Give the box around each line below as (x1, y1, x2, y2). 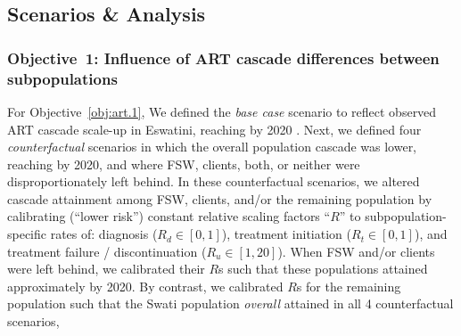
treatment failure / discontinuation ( (7, 242, 207, 260)
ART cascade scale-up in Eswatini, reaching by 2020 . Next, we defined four (7, 119, 422, 138)
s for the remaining (296, 276, 401, 295)
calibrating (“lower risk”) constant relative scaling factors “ (7, 207, 331, 225)
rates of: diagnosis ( (50, 225, 158, 243)
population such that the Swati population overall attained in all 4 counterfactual (7, 294, 454, 313)
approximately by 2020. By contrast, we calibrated (7, 276, 284, 295)
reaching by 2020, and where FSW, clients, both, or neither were (7, 154, 360, 173)
